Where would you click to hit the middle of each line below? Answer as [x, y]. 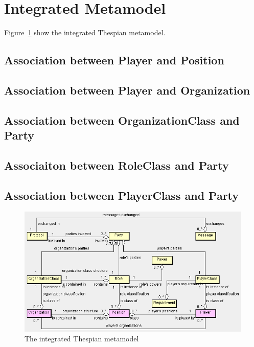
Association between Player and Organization [127, 90]
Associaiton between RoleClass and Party [117, 165]
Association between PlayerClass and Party [122, 195]
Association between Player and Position [114, 60]
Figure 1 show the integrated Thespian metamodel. [85, 32]
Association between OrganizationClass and [122, 120]
